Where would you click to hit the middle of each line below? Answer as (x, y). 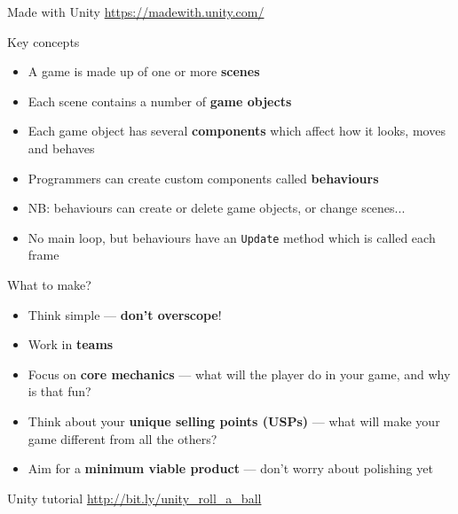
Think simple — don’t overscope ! (125, 314)
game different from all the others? (122, 438)
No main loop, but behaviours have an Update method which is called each (232, 237)
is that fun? (59, 391)
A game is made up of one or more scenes (144, 71)
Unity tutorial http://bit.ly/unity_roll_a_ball (134, 498)
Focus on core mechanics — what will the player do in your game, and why (239, 374)
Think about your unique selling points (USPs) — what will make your (234, 421)
